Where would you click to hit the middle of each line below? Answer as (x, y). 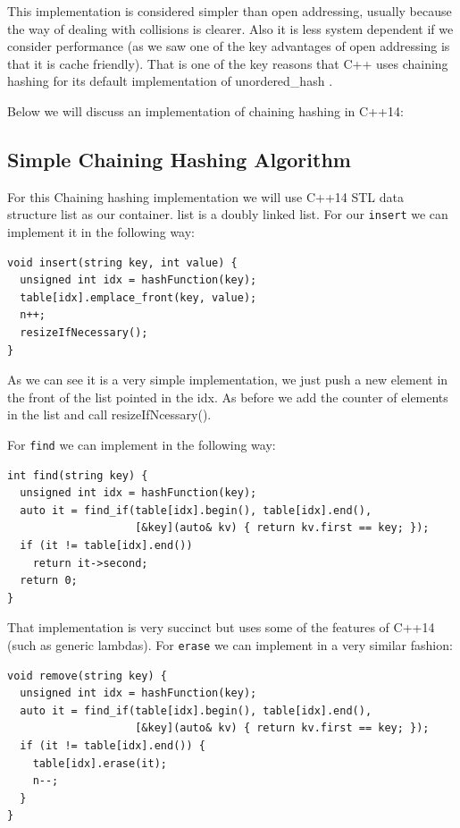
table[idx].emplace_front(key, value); (138, 297)
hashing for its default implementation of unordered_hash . (170, 81)
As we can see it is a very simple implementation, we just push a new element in (228, 380)
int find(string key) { (78, 475)
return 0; (49, 581)
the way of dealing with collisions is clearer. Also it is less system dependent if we (230, 28)
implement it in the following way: (101, 232)
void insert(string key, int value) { (122, 262)
